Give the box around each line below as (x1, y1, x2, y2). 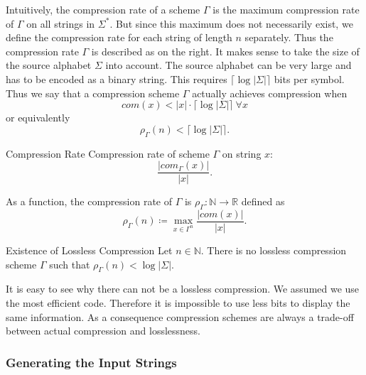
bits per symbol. (274, 71, 345, 86)
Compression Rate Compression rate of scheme (6, 146, 210, 161)
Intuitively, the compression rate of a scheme (6, 2, 200, 16)
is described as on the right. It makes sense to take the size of (91, 43, 360, 58)
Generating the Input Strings (6, 353, 177, 371)
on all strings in (26, 16, 95, 31)
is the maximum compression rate (212, 2, 360, 16)
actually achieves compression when (192, 85, 348, 100)
